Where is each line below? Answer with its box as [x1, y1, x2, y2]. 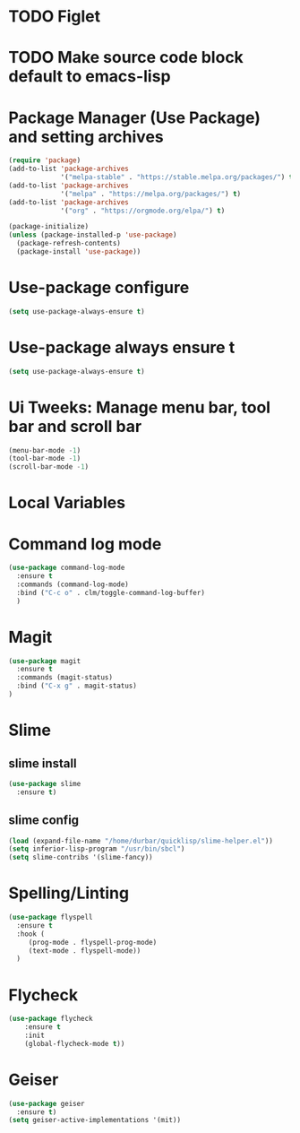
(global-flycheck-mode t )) [24, 1039, 125, 1048]
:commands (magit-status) [16, 673, 114, 682]
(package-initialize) [8, 222, 90, 231]
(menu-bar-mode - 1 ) [8, 445, 81, 454]
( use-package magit [8, 656, 81, 665]
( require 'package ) [8, 156, 81, 165]
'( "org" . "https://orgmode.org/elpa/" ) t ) [60, 206, 226, 215]
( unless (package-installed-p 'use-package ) [8, 230, 177, 239]
